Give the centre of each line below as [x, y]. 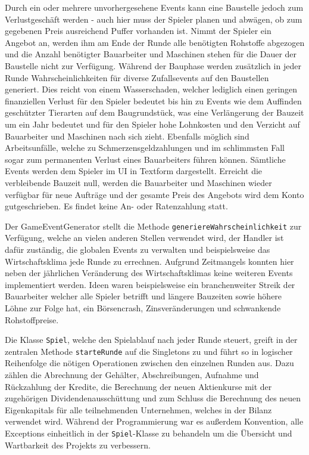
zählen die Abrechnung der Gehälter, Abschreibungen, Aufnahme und [132, 374]
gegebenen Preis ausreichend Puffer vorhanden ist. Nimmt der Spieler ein [138, 31]
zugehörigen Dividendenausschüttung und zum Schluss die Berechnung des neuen [153, 398]
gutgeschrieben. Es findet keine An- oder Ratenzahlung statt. [116, 206]
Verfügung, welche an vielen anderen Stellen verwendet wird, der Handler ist [144, 238]
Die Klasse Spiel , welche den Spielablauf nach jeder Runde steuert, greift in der [151, 340]
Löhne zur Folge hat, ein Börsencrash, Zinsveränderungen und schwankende [143, 307]
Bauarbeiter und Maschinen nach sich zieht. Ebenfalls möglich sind [127, 136]
